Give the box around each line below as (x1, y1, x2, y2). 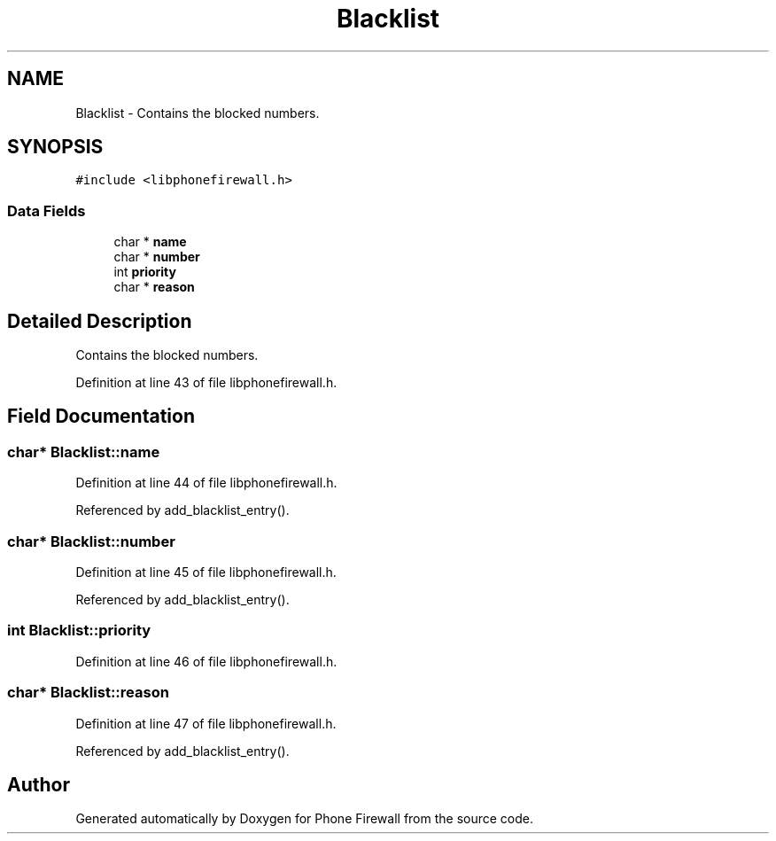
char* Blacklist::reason (7, 683, 169, 702)
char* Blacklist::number (7, 532, 175, 550)
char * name (113, 234, 187, 250)
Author (7, 773, 70, 796)
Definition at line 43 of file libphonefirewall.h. (75, 375, 338, 391)
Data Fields (7, 201, 86, 220)
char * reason (113, 279, 195, 295)
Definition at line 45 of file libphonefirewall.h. (75, 565, 337, 580)
